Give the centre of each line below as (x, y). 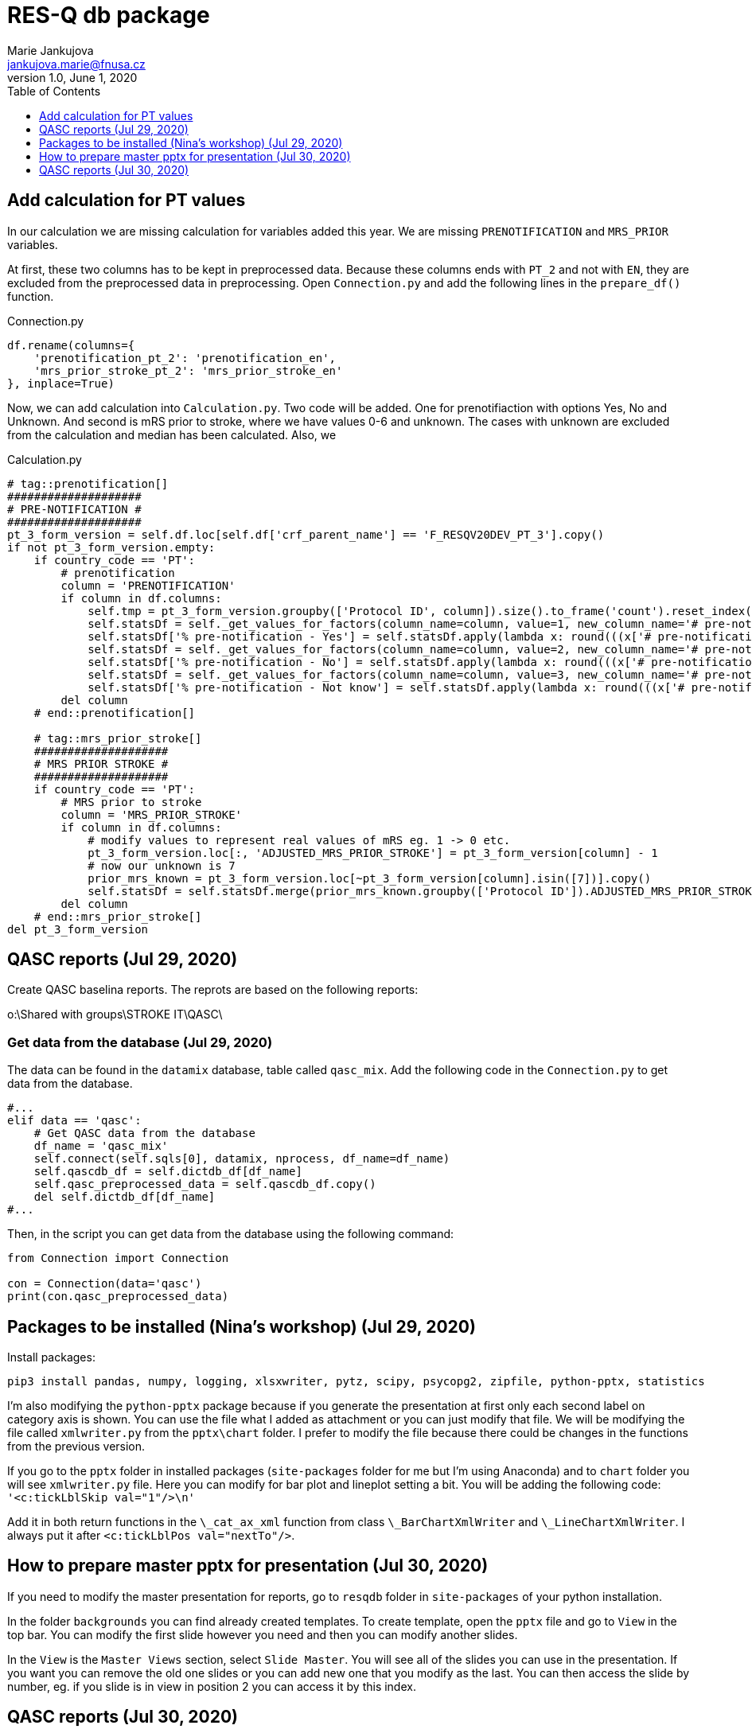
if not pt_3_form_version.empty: (111, 547)
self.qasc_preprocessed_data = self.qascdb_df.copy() (205, 1184)
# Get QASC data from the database (144, 1133)
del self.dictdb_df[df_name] (125, 1197)
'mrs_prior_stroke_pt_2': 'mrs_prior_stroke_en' (188, 370)
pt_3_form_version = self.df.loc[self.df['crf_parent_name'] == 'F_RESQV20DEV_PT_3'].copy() (306, 534)
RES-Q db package (109, 15)
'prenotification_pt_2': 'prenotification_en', (185, 358)
